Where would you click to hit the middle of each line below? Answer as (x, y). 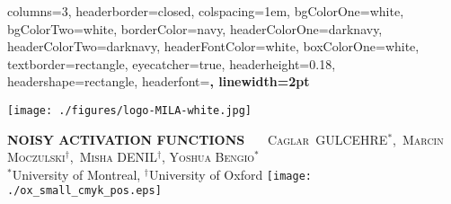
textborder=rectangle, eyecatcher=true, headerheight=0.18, (172, 63)
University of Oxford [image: (230, 174)
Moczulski (36, 157)
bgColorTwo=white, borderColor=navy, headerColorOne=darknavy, (195, 28)
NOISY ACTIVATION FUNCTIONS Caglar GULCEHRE (198, 139)
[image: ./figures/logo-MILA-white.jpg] (130, 110)
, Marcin (418, 139)
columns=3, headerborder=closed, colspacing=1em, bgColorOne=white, (206, 11)
